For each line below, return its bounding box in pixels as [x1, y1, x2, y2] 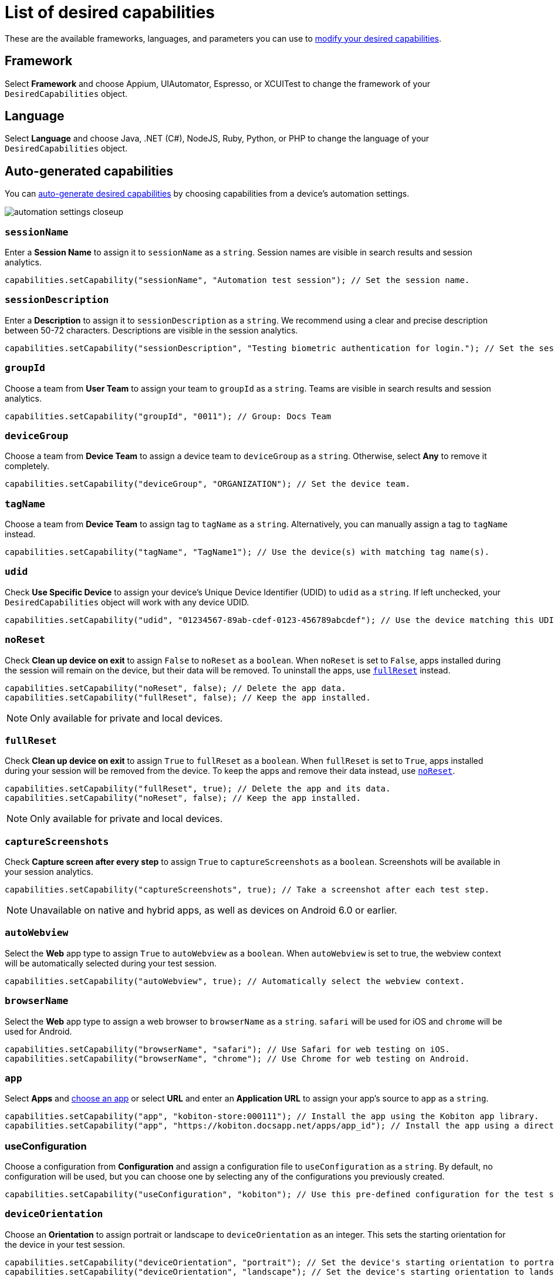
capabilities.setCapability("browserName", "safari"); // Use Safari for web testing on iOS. [5, 1044, 450, 1054]
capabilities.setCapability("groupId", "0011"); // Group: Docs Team [5, 411, 332, 421]
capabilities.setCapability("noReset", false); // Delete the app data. [5, 683, 346, 693]
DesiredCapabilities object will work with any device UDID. [5, 597, 249, 607]
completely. [5, 461, 50, 471]
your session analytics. [5, 867, 93, 877]
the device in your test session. [5, 1239, 125, 1249]
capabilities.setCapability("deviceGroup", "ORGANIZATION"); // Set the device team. [5, 479, 411, 489]
